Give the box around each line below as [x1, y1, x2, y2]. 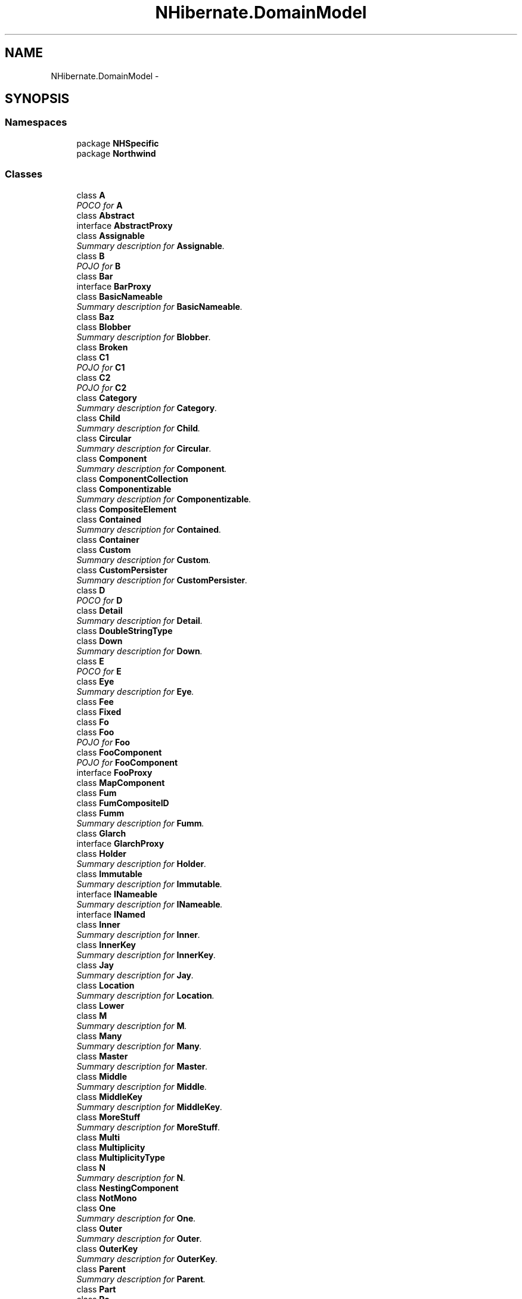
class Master [76, 1051, 128, 1061]
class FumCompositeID [76, 797, 169, 808]
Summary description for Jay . [76, 969, 194, 980]
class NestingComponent [76, 1182, 179, 1193]
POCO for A [76, 200, 123, 210]
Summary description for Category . [76, 402, 218, 413]
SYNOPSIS [5, 91, 70, 107]
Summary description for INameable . [76, 899, 223, 909]
